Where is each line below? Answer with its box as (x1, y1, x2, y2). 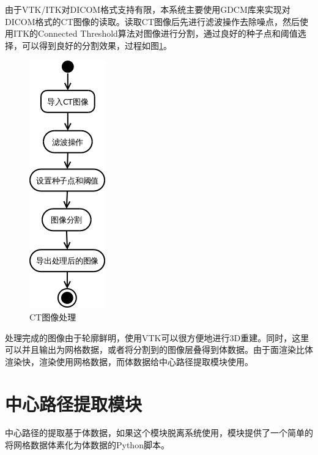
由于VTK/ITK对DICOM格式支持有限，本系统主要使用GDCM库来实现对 (5, 3, 290, 15)
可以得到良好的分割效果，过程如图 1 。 (21, 39, 172, 51)
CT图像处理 (29, 310, 76, 323)
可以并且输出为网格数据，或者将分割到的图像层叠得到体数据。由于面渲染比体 (5, 343, 313, 356)
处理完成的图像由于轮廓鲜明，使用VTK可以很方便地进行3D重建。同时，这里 (5, 331, 309, 344)
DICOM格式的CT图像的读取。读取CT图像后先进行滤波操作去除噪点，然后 (5, 15, 300, 28)
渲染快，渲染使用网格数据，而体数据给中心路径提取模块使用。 (5, 355, 253, 368)
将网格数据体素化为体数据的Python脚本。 (5, 438, 169, 451)
